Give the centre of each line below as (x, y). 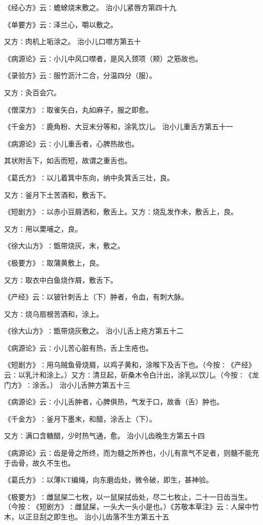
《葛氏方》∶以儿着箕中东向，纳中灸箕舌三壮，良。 (89, 177)
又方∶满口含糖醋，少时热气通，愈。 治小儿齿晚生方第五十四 (104, 436)
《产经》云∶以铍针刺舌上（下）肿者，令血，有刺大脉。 (96, 297)
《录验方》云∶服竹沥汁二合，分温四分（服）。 (80, 75)
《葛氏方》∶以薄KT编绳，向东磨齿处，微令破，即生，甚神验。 (108, 480)
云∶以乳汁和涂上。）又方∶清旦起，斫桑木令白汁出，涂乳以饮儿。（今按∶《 (128, 375)
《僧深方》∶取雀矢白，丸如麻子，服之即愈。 (78, 109)
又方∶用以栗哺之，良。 (43, 228)
